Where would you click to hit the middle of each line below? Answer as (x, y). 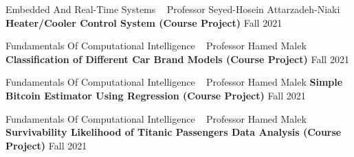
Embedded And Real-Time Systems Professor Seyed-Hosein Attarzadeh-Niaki (173, 9)
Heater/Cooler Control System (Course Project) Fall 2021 (144, 22)
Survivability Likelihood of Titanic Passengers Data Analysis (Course (174, 132)
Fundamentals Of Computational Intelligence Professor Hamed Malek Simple (174, 82)
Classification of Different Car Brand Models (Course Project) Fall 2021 (177, 59)
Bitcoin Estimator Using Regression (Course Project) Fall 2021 (156, 95)
